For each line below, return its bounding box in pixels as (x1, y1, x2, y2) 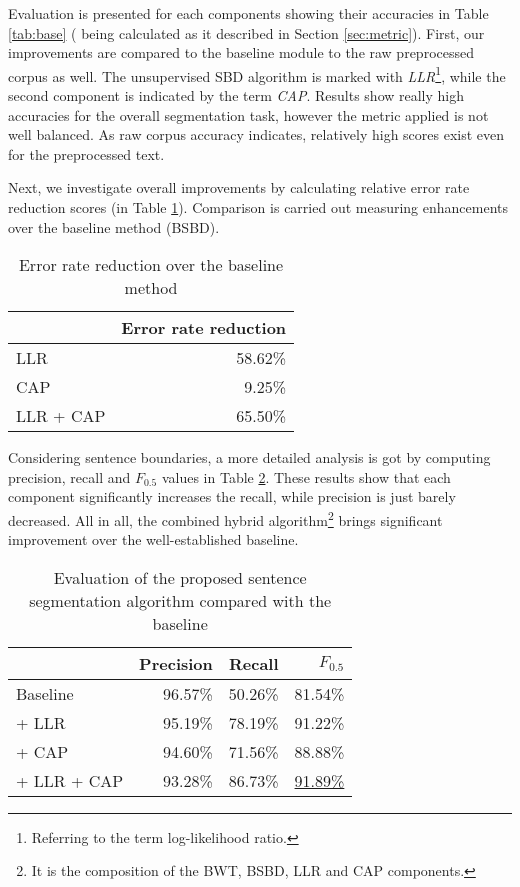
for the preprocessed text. (8, 143, 165, 164)
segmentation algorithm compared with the (29, 588, 332, 612)
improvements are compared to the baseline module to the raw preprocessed (8, 42, 474, 63)
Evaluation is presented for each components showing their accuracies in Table (8, 3, 489, 23)
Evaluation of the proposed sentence (53, 565, 307, 589)
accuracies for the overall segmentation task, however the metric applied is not (8, 104, 489, 125)
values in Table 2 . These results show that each (161, 466, 451, 487)
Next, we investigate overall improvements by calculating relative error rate (8, 177, 470, 198)
